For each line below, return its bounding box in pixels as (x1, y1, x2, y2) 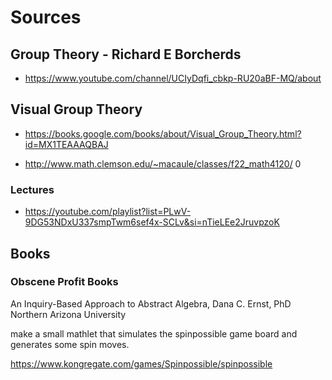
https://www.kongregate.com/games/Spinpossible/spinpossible (10, 357, 273, 370)
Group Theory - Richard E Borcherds (10, 46, 242, 63)
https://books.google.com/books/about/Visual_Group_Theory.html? (24, 127, 302, 140)
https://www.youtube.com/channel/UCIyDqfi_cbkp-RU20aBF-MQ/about (24, 72, 322, 84)
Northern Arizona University (10, 308, 127, 320)
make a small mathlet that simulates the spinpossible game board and (10, 327, 298, 340)
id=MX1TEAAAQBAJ (24, 138, 109, 150)
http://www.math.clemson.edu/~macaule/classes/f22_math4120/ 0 (24, 157, 302, 170)
